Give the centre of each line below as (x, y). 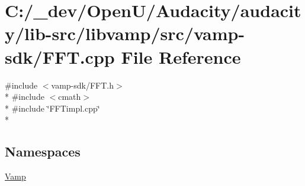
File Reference (181, 56)
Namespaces (43, 151)
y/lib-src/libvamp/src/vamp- (125, 33)
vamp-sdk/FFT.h (83, 85)
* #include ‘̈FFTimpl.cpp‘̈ (52, 108)
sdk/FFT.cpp (60, 56)
